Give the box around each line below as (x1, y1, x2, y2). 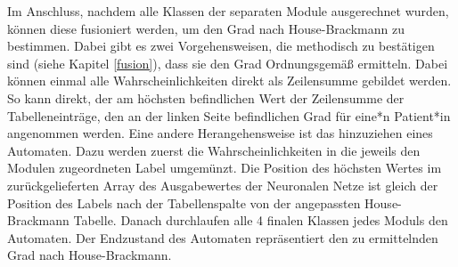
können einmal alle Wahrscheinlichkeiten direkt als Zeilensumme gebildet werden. (7, 71, 452, 90)
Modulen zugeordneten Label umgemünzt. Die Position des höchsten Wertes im (7, 158, 442, 177)
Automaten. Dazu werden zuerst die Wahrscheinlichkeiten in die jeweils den (7, 141, 421, 159)
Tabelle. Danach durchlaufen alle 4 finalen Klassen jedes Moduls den (73, 211, 448, 230)
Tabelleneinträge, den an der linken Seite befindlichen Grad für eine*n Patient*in (7, 106, 451, 125)
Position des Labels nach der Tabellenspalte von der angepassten (7, 193, 361, 212)
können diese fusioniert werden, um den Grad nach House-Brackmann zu (7, 19, 405, 37)
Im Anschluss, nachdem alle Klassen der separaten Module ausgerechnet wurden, (7, 2, 449, 20)
